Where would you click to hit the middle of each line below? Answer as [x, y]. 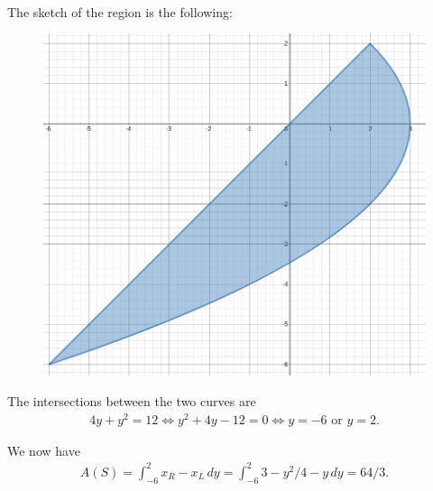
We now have [44, 450]
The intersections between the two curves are [132, 401]
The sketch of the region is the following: [120, 11]
